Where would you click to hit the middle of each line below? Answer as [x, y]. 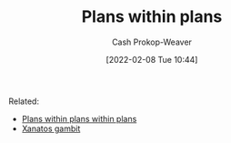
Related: [24, 101]
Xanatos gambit [51, 128]
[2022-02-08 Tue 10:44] [152, 59]
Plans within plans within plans [79, 118]
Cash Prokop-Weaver [152, 42]
